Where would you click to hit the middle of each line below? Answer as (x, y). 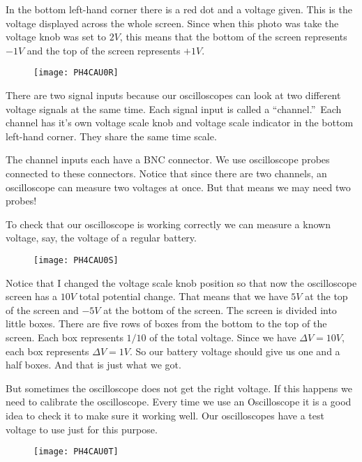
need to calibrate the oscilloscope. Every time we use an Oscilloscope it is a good (179, 402)
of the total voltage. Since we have (223, 337)
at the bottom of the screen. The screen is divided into (220, 310)
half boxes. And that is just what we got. (93, 365)
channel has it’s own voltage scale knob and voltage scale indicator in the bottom (180, 122)
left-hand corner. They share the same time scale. (111, 136)
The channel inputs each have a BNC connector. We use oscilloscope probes (168, 159)
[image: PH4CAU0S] (76, 260)
